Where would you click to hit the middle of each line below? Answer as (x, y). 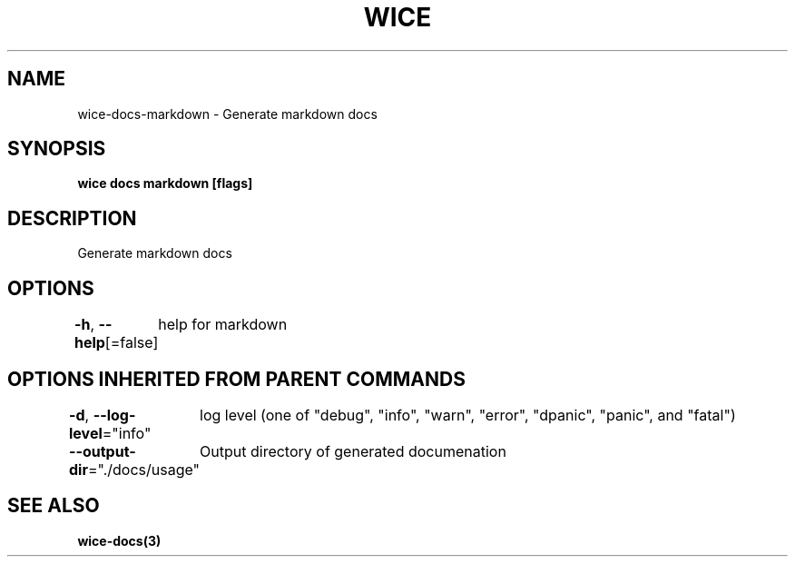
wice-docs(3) (119, 540)
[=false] (132, 343)
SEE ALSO (54, 506)
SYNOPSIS (57, 149)
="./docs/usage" (144, 469)
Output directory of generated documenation (353, 451)
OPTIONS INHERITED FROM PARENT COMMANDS (236, 379)
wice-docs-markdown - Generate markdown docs (227, 114)
